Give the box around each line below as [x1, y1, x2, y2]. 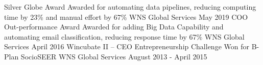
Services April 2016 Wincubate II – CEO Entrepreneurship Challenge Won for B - [4, 41, 259, 52]
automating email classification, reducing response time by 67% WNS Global [4, 31, 245, 42]
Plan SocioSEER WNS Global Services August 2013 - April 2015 [4, 51, 207, 61]
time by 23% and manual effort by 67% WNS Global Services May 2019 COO [4, 11, 248, 22]
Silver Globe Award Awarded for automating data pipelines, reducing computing [4, 2, 256, 12]
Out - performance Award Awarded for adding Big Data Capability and [4, 21, 224, 32]
